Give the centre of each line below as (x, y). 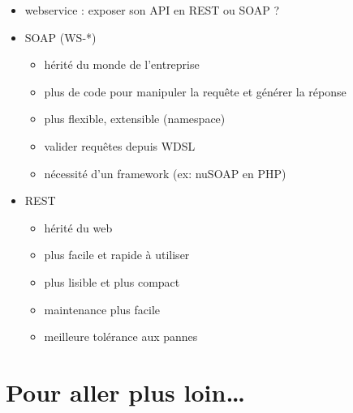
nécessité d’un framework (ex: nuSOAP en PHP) (165, 173)
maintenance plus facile (102, 309)
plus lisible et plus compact (112, 281)
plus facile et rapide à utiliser (117, 255)
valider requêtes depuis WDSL (120, 145)
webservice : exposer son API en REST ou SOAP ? (152, 10)
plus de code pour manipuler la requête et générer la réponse (195, 91)
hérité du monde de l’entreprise (122, 64)
